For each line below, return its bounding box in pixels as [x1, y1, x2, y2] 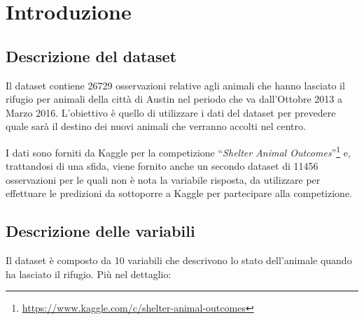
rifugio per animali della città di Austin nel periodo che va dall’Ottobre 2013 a [6, 92, 342, 106]
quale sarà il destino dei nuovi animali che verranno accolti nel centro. [6, 119, 306, 133]
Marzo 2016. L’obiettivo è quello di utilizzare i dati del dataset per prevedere [6, 105, 336, 119]
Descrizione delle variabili [6, 220, 195, 242]
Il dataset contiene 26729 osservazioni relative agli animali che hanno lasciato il [6, 78, 345, 92]
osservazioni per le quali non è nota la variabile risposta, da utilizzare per [6, 172, 321, 187]
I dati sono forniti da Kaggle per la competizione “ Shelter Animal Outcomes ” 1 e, [6, 143, 351, 159]
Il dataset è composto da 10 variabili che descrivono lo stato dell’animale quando [6, 253, 352, 268]
